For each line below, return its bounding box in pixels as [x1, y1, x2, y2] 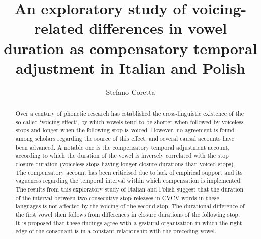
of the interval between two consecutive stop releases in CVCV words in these [15, 193, 219, 202]
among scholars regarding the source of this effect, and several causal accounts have [15, 134, 235, 143]
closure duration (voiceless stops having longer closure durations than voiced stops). [15, 160, 235, 168]
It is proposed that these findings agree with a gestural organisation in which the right [15, 218, 242, 227]
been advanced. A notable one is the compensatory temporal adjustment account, [15, 142, 230, 151]
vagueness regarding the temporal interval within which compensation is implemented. [15, 176, 242, 185]
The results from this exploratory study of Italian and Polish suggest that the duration [15, 184, 244, 193]
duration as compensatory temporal [4, 37, 257, 58]
